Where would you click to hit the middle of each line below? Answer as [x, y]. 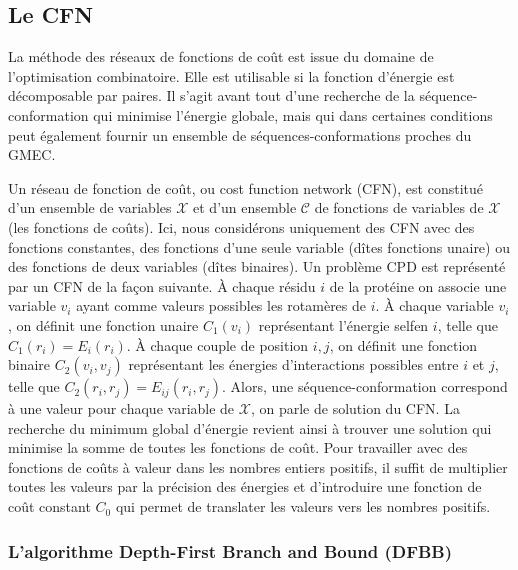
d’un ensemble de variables [90, 207]
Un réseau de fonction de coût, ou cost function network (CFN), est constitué [246, 187]
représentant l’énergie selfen [343, 324]
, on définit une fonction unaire [103, 324]
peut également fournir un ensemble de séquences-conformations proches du [240, 134]
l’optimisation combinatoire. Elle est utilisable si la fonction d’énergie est [231, 75]
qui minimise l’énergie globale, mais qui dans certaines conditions [293, 114]
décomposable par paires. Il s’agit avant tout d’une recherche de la [211, 95]
